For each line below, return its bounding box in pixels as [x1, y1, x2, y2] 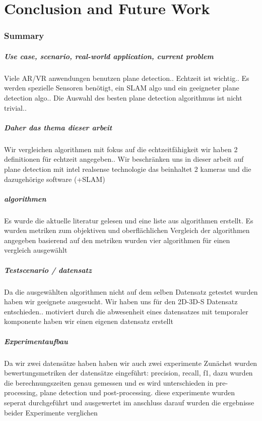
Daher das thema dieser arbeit [4, 122, 112, 132]
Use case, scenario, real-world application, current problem [4, 51, 214, 61]
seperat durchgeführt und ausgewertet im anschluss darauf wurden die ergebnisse [4, 397, 254, 407]
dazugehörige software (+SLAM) [4, 173, 105, 184]
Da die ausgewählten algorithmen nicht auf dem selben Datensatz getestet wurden [4, 286, 258, 297]
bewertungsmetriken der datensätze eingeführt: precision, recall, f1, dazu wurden [4, 367, 253, 378]
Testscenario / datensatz [4, 264, 92, 275]
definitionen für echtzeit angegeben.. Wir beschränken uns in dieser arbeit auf [4, 154, 244, 164]
